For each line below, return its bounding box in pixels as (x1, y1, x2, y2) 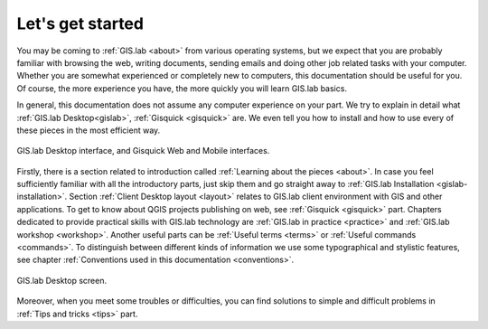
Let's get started (16, 14, 145, 33)
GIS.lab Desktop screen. (16, 275, 108, 286)
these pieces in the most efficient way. (16, 125, 161, 136)
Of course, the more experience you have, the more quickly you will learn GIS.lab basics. (16, 82, 348, 94)
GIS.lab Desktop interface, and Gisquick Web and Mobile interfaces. (16, 146, 270, 156)
